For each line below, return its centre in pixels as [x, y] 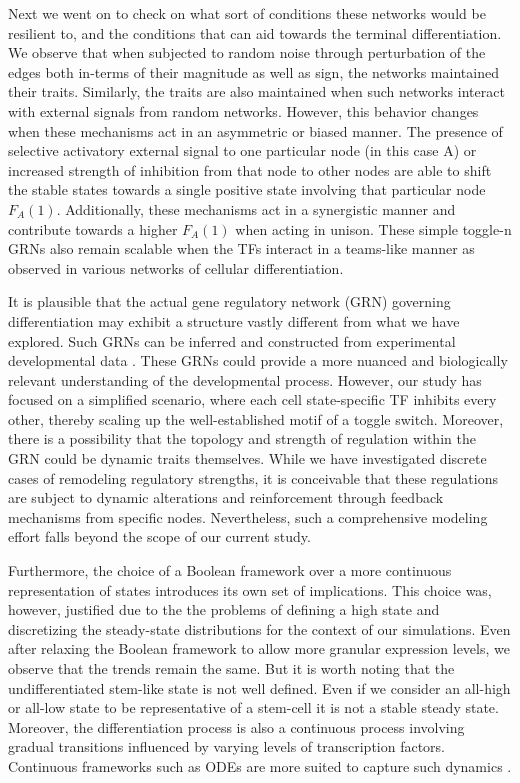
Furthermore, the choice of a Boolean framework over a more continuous [230, 570]
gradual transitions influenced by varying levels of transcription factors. [227, 746]
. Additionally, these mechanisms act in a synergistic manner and [256, 208]
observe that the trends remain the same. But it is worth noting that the [231, 668]
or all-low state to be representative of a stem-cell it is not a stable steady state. [253, 707]
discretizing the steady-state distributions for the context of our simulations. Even [259, 628]
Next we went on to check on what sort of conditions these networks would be [247, 13]
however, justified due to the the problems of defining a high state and [224, 609]
